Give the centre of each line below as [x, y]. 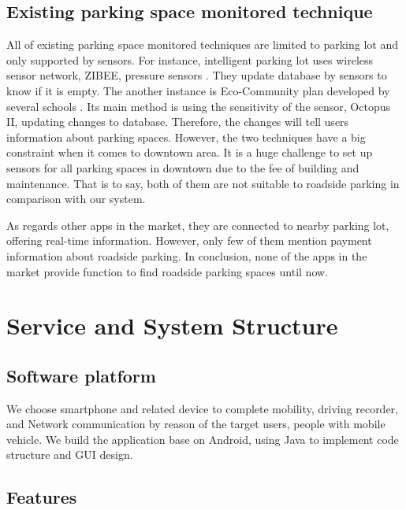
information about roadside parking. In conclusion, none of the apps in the [187, 255]
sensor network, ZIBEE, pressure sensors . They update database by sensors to [197, 75]
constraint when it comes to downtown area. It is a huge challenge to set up [190, 152]
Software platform [81, 375]
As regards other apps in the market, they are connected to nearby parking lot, [198, 225]
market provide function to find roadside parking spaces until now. [167, 271]
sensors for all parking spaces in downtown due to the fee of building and [183, 167]
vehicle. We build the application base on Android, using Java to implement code [203, 439]
